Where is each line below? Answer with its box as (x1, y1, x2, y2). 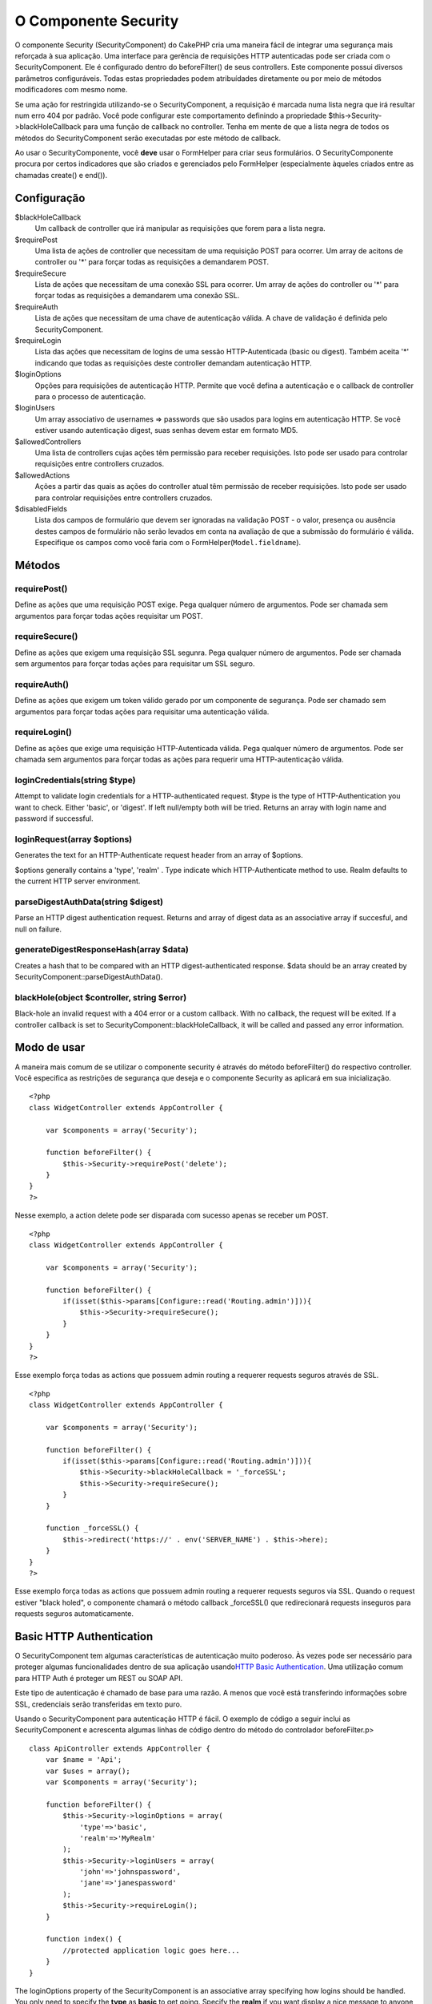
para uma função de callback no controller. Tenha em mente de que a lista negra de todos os (82, 122, 390, 131)
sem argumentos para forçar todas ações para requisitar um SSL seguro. (14, 659, 255, 669)
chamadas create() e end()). (14, 170, 108, 180)
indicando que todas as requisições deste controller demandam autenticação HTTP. (34, 358, 312, 368)
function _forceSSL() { (45, 1524, 139, 1533)
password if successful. (14, 814, 94, 823)
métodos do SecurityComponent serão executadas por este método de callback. (14, 133, 282, 143)
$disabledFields (14, 503, 68, 513)
